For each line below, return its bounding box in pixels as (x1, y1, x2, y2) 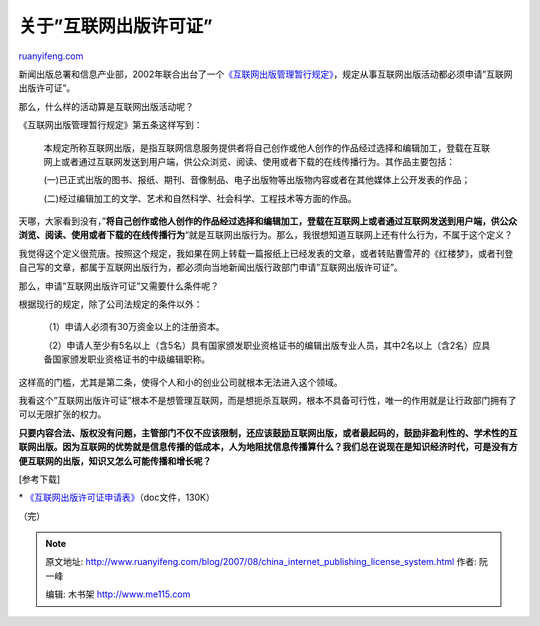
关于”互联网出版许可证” (18, 15, 213, 37)
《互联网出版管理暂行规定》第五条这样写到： (18, 119, 203, 131)
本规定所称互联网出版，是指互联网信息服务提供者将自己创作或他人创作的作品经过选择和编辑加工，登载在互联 (43, 141, 490, 154)
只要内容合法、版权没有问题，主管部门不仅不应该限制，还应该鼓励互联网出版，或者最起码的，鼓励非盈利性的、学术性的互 (18, 426, 518, 439)
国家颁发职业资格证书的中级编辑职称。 (51, 353, 210, 365)
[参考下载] (18, 473, 61, 485)
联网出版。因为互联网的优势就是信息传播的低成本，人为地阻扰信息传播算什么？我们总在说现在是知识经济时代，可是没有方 (18, 441, 518, 453)
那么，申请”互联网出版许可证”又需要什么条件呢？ (18, 280, 220, 292)
